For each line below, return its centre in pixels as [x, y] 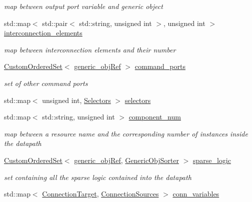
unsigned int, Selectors [76, 100]
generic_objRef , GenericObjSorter [126, 160]
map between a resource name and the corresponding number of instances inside [126, 133]
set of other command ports [46, 83]
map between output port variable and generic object [83, 6]
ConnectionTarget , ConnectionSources [100, 194]
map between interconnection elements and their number [90, 49]
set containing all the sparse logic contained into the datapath [98, 177]
